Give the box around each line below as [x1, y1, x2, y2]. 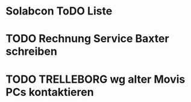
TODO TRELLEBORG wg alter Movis [5, 72, 186, 86]
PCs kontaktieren [5, 85, 94, 99]
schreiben [5, 45, 58, 59]
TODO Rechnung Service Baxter [5, 32, 169, 46]
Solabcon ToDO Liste [5, 4, 113, 18]
